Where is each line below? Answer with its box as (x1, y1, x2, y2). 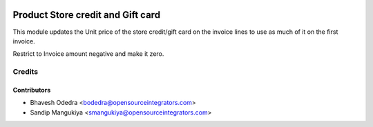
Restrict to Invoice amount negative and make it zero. (12, 50, 164, 58)
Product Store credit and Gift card (12, 9, 161, 21)
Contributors (12, 86, 51, 94)
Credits (12, 67, 38, 77)
